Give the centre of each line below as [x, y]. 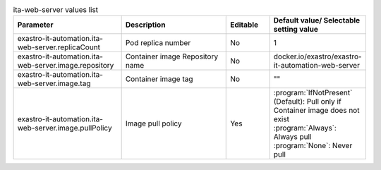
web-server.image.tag [54, 83]
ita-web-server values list [56, 10]
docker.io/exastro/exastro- [318, 56]
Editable [244, 25]
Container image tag [159, 79]
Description [145, 25]
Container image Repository [172, 56]
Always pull [292, 137]
